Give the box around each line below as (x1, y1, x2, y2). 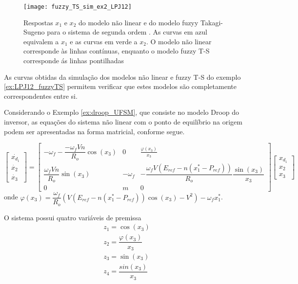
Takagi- (200, 17, 223, 27)
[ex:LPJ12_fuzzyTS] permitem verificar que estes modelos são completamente (4, 81, 237, 91)
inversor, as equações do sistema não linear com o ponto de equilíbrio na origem (4, 117, 242, 126)
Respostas (23, 17, 53, 27)
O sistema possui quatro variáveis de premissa (4, 212, 141, 222)
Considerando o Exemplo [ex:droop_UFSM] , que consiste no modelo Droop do (4, 107, 239, 117)
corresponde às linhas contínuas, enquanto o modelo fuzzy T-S (23, 46, 210, 56)
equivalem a (23, 36, 59, 46)
